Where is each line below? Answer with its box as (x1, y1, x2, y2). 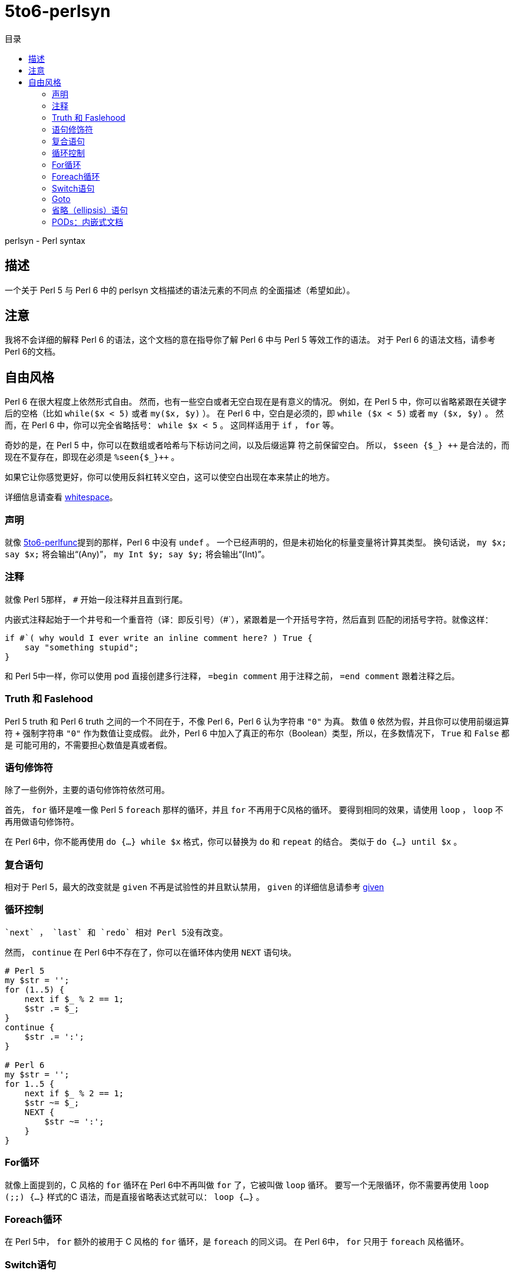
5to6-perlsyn (5, 1, 111, 21)
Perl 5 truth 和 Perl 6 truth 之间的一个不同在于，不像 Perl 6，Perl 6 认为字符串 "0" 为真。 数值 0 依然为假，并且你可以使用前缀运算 (5, 716, 509, 726)
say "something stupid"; (24, 642, 139, 652)
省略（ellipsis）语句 (52, 204, 128, 215)
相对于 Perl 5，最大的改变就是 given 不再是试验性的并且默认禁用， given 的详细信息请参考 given (5, 882, 384, 892)
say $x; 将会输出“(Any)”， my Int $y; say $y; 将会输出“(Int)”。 (5, 549, 270, 560)
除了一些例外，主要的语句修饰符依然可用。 (5, 785, 170, 795)
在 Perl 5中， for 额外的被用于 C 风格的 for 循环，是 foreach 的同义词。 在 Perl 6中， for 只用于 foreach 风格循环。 (5, 1236, 469, 1247)
